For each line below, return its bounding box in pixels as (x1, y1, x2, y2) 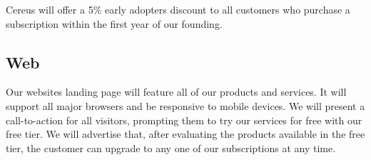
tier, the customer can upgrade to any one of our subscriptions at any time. (6, 140, 336, 155)
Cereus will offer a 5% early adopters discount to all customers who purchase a (6, 2, 350, 16)
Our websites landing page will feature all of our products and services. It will (6, 84, 347, 99)
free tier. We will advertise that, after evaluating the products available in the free (6, 126, 365, 141)
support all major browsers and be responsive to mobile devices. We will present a (6, 98, 365, 113)
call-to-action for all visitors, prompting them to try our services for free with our (6, 112, 362, 127)
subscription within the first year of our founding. (6, 16, 223, 31)
